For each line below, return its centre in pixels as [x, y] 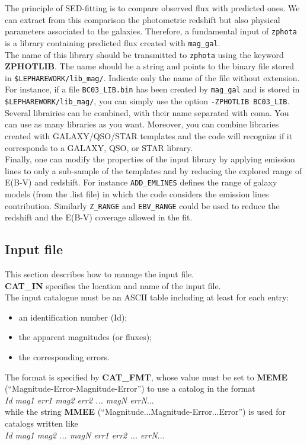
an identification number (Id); [73, 317]
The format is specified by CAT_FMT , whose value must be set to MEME [146, 377]
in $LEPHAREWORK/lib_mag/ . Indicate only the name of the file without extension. [152, 77]
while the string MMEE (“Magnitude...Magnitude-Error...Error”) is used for [145, 412]
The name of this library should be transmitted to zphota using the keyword [144, 54]
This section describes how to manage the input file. [100, 273]
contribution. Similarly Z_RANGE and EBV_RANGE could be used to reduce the [142, 205]
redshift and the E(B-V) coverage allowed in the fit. [99, 217]
